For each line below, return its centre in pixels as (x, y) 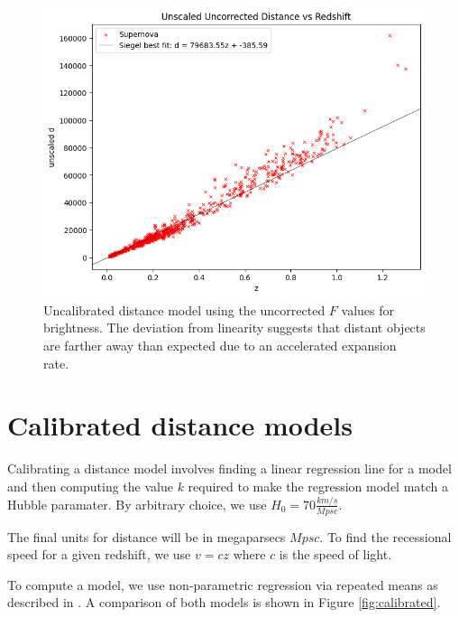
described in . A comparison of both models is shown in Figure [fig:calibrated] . (224, 602)
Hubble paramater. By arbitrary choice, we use (137, 504)
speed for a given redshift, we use (99, 554)
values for (367, 309)
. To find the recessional (386, 536)
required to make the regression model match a (318, 486)
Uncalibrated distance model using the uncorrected (184, 309)
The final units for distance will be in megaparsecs (147, 536)
